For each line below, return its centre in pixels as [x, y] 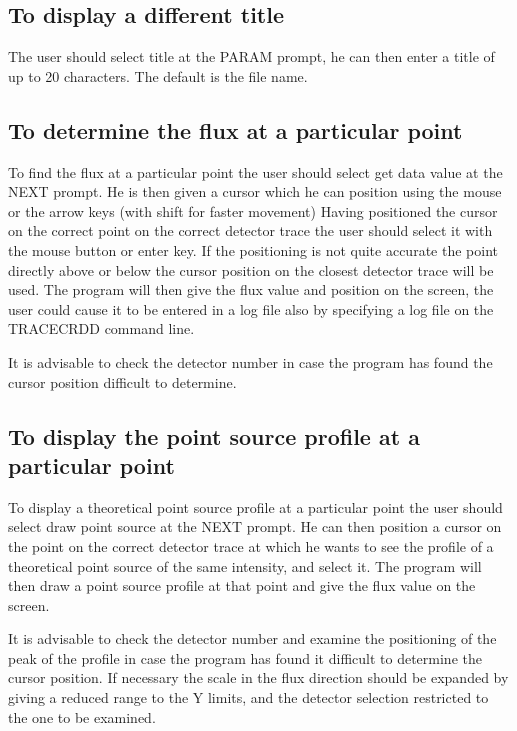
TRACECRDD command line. [101, 328]
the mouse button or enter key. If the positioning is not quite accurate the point [253, 249]
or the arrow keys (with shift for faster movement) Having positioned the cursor [253, 210]
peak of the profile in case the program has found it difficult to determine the [245, 657]
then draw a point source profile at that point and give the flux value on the [242, 585]
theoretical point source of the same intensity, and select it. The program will [245, 565]
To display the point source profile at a [214, 435]
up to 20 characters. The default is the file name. [158, 75]
